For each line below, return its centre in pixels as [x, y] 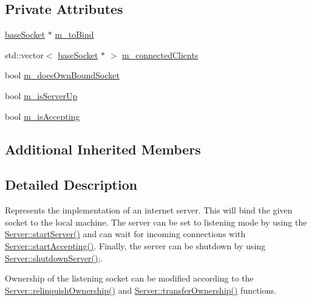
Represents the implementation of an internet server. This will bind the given [149, 210]
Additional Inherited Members [103, 149]
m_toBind [74, 34]
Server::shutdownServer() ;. [54, 258]
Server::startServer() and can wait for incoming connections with [125, 234]
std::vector [24, 54]
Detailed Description [71, 185]
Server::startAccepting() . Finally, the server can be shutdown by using [135, 245]
